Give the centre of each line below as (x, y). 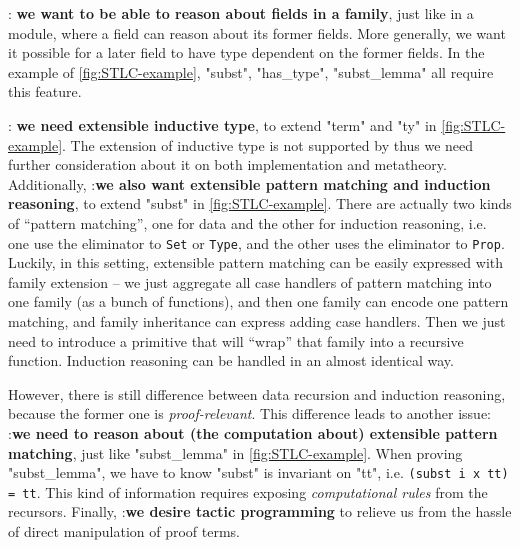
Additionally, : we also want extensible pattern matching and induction (249, 183)
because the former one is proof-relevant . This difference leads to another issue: (249, 413)
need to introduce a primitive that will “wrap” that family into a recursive (236, 340)
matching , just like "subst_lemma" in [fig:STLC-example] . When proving (235, 452)
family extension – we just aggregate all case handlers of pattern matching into (250, 281)
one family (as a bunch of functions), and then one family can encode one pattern (258, 301)
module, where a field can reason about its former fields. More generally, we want (257, 32)
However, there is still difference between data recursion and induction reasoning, (257, 393)
